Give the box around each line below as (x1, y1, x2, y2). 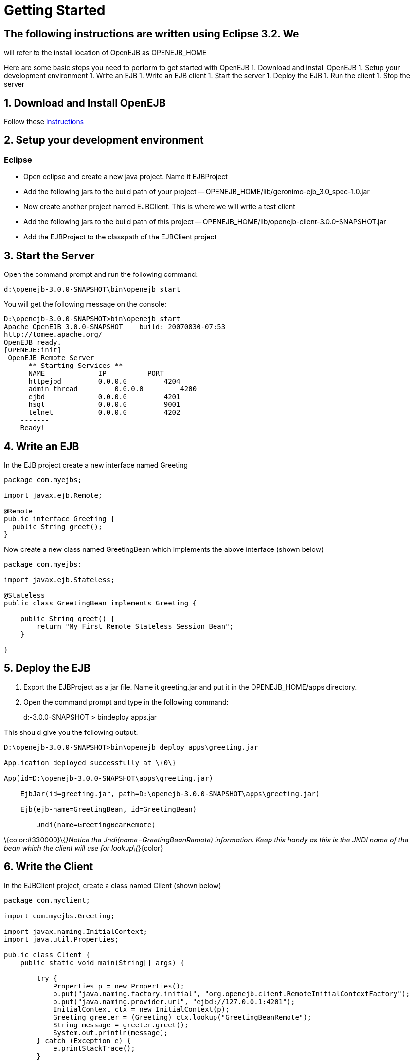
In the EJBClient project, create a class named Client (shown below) (4, 881, 221, 890)
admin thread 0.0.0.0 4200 (28, 385, 197, 393)
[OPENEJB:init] (4, 346, 62, 354)
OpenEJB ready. (4, 338, 62, 347)
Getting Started (4, 2, 106, 18)
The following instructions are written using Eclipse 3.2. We (4, 27, 299, 40)
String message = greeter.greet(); (53, 1021, 189, 1029)
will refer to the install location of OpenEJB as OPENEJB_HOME (4, 48, 207, 57)
